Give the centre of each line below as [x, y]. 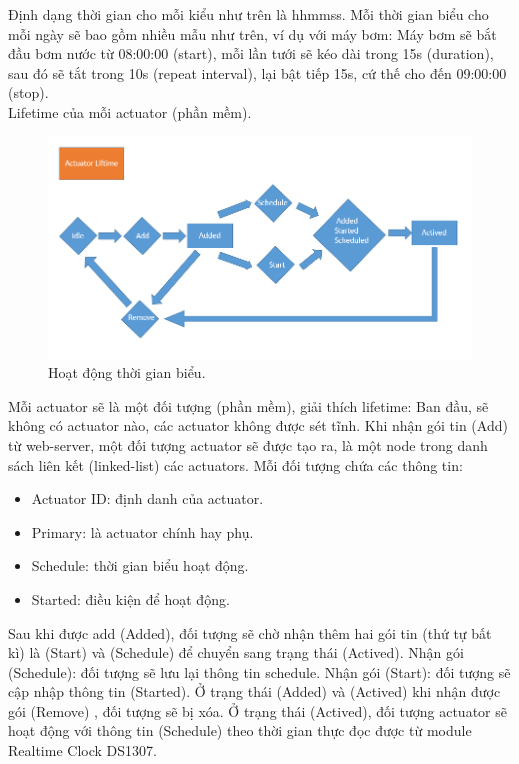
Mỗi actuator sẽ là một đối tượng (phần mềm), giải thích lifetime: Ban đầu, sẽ [248, 405]
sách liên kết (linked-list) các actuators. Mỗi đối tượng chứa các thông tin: [235, 464]
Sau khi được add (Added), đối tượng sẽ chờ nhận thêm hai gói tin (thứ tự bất [250, 632]
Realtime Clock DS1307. [82, 750]
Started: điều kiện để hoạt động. [130, 598]
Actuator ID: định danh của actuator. [147, 498]
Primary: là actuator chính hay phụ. [142, 531]
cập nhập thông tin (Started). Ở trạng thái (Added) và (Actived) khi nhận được [254, 691]
